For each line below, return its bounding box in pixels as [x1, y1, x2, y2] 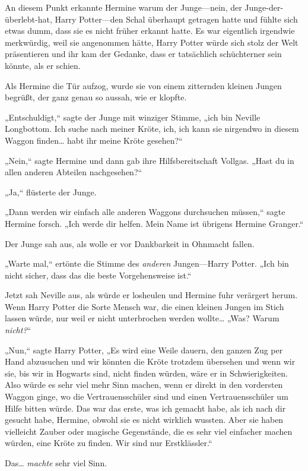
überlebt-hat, [5, 12, 52, 25]
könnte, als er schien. [5, 59, 81, 71]
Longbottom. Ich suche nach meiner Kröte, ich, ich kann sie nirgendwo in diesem [5, 122, 299, 135]
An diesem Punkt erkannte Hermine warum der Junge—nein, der [5, 1, 242, 13]
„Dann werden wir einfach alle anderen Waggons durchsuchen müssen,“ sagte [5, 206, 285, 218]
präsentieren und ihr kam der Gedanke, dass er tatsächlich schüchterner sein [5, 48, 282, 60]
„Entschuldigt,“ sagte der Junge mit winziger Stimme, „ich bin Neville [5, 110, 261, 123]
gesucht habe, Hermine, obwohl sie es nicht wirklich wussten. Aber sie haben [5, 413, 284, 426]
